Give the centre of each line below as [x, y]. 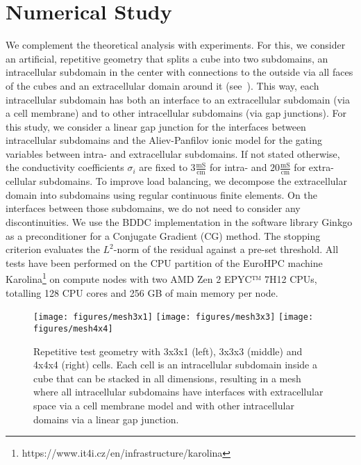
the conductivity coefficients [65, 167]
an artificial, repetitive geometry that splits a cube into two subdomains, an [167, 58]
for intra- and [238, 167]
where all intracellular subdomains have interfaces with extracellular [178, 392]
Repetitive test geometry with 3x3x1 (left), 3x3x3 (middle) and [168, 351]
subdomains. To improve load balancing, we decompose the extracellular [193, 181]
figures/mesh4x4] [73, 328]
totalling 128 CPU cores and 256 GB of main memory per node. [142, 292]
